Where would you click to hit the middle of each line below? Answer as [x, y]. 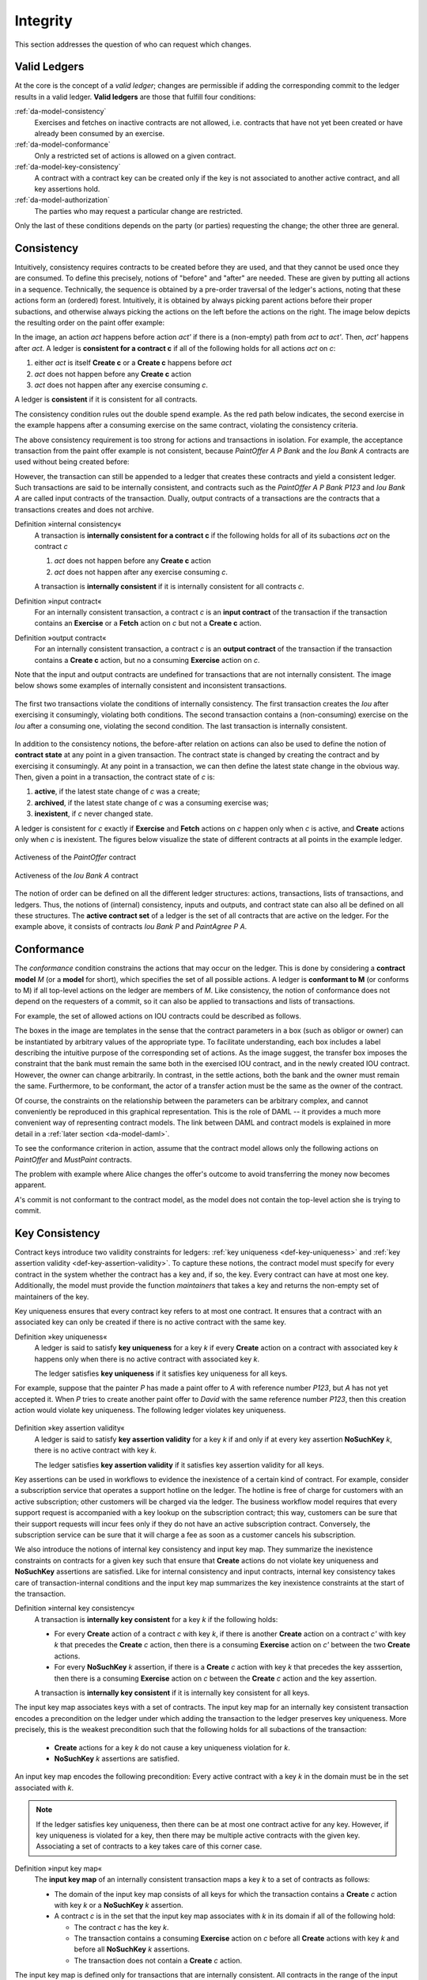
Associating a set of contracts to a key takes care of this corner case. [149, 1846]
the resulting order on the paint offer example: [90, 322]
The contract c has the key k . [121, 1927]
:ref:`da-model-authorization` [62, 200]
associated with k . [44, 1788]
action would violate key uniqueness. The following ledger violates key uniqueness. [150, 1411]
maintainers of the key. [52, 1297]
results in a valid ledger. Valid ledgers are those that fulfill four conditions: [135, 97]
